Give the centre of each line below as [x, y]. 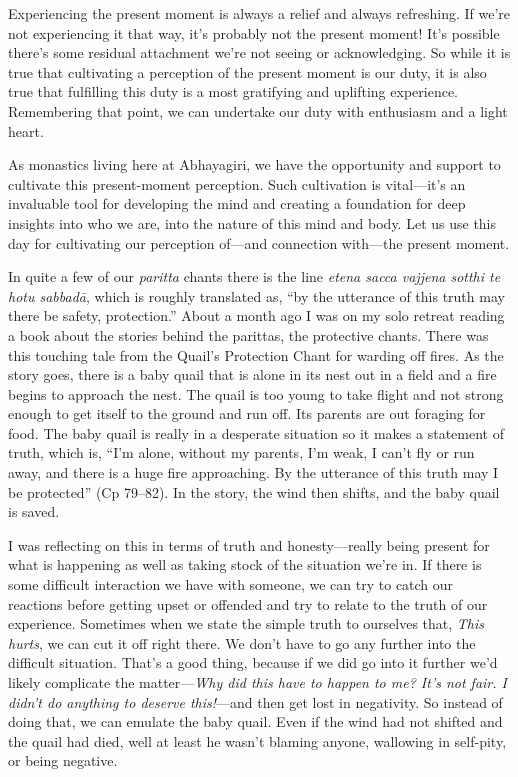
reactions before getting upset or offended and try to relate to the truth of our [248, 603]
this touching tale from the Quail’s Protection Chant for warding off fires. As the [256, 354]
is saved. [34, 511]
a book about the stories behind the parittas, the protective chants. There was [248, 334]
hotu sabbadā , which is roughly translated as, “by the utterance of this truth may [256, 295]
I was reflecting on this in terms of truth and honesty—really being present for [249, 544]
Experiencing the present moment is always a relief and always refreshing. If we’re [259, 13]
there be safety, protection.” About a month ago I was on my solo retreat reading [256, 315]
